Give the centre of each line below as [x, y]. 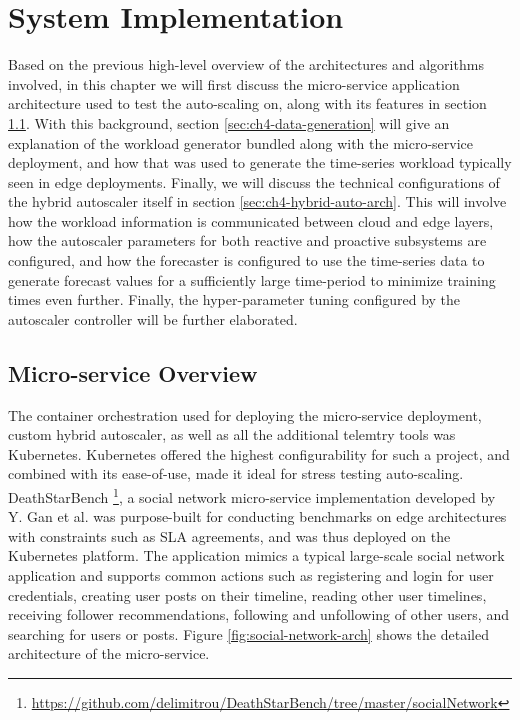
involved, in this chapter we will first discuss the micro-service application [234, 83]
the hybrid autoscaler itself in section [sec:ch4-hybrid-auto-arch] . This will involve [257, 201]
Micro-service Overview [133, 372]
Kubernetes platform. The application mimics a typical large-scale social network [256, 555]
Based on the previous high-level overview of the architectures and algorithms [246, 64]
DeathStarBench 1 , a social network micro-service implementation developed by [252, 495]
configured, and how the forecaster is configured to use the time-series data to [246, 260]
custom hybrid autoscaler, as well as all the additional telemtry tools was [232, 434]
